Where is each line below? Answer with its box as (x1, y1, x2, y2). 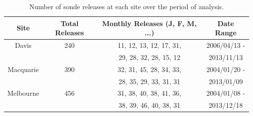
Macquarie (7, 64, 39, 74)
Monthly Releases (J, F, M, (102, 18, 197, 28)
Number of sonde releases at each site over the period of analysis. (29, 1, 224, 11)
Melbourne (7, 88, 39, 98)
